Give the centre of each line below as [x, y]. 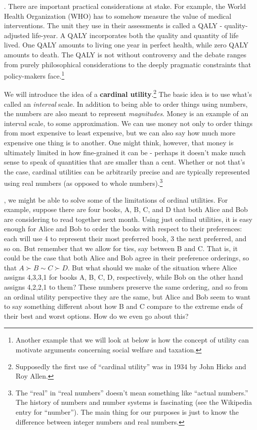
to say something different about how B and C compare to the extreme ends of [124, 306]
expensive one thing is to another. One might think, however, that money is [119, 143]
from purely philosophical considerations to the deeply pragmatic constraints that [128, 64]
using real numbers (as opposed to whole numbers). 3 [83, 182]
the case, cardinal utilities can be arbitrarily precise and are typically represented [127, 171]
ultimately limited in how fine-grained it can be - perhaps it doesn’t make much [125, 152]
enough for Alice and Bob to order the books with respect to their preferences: [123, 229]
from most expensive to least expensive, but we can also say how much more [120, 133]
